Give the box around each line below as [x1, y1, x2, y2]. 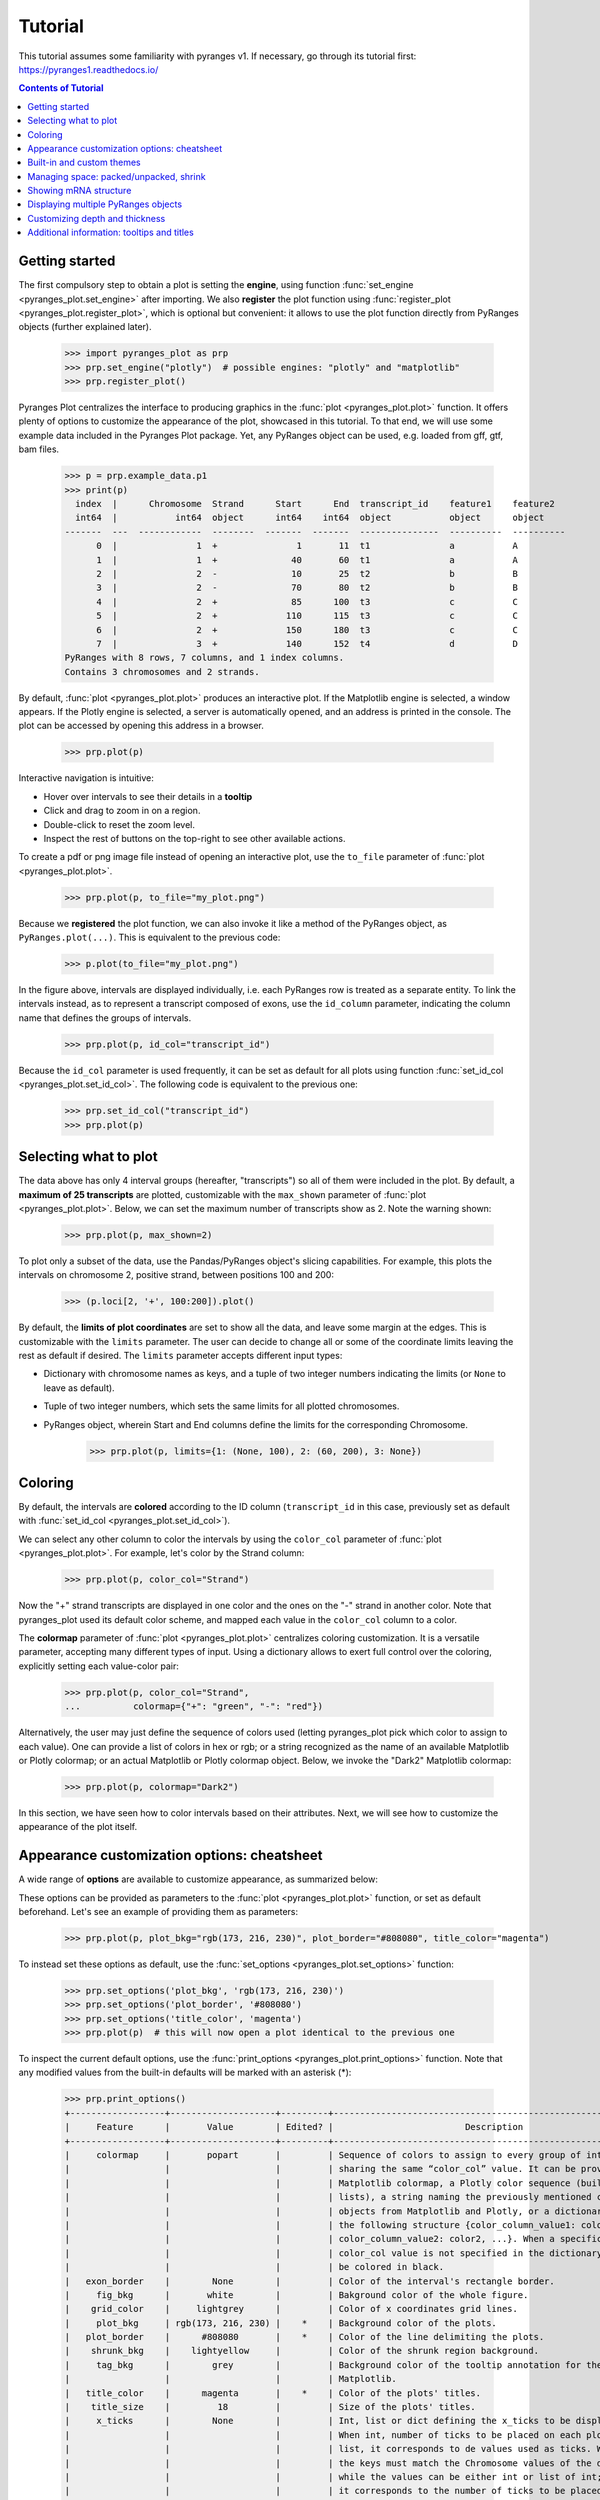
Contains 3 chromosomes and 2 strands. [64, 666, 260, 677]
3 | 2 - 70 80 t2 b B [96, 582, 519, 594]
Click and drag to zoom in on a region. [43, 805, 201, 817]
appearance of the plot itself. [18, 1821, 138, 1833]
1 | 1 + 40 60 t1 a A [96, 554, 519, 565]
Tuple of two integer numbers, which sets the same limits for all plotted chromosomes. [43, 1400, 400, 1412]
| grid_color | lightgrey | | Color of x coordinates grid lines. [64, 2303, 519, 2315]
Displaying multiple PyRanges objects [27, 198, 183, 210]
